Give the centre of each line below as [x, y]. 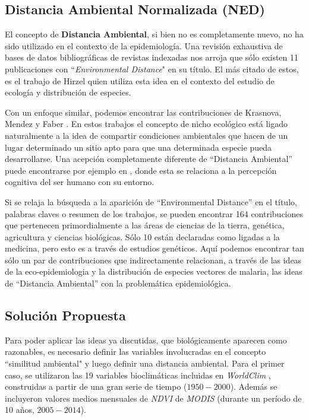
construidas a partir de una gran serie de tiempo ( [96, 386]
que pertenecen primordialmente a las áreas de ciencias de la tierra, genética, [145, 225]
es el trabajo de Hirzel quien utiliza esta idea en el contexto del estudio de [140, 80]
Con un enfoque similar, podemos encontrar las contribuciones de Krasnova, [143, 112]
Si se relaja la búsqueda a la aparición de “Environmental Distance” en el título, [151, 201]
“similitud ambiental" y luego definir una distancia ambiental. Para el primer [145, 363]
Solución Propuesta [65, 315]
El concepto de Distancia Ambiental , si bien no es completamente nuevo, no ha [154, 34]
